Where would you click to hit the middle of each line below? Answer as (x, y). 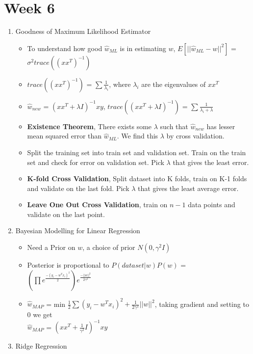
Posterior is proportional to (68, 265)
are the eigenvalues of (174, 84)
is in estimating (143, 48)
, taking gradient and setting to (202, 304)
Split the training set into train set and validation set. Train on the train (137, 152)
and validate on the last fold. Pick (78, 188)
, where (120, 84)
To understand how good (65, 48)
